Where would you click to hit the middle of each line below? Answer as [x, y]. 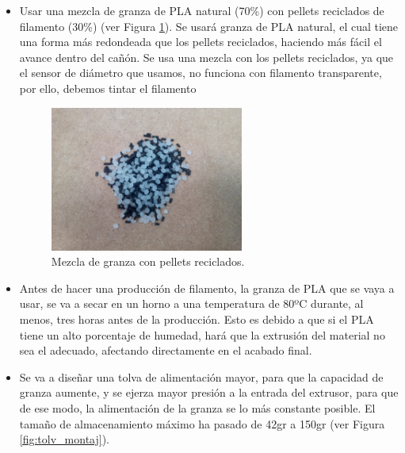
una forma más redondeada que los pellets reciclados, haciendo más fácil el [201, 42]
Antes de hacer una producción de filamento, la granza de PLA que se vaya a [207, 288]
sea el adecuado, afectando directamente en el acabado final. [166, 350]
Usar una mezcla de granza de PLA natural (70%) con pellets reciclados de [202, 10]
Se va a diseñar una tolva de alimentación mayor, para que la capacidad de [201, 376]
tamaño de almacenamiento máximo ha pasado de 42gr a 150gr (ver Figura [202, 423]
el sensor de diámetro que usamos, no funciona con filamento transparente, [201, 73]
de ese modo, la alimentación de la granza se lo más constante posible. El [197, 407]
